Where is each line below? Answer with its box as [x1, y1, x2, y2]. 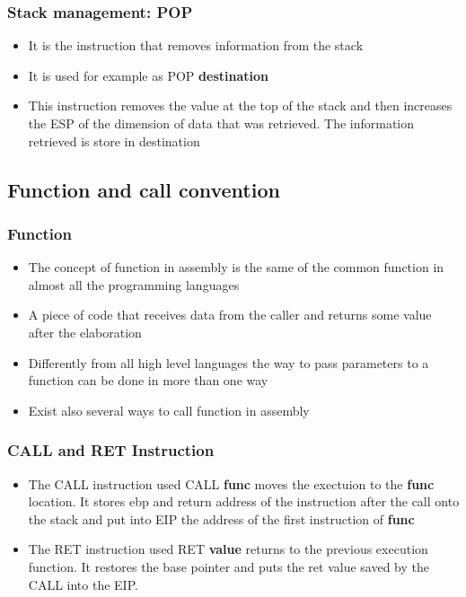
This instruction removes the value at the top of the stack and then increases [28, 96, 453, 115]
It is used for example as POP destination [28, 66, 268, 84]
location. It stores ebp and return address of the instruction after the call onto [28, 492, 460, 511]
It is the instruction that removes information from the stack [28, 36, 364, 55]
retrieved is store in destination [28, 131, 200, 150]
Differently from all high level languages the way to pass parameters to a [28, 353, 429, 372]
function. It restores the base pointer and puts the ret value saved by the [28, 557, 429, 575]
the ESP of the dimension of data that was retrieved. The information [28, 114, 415, 132]
